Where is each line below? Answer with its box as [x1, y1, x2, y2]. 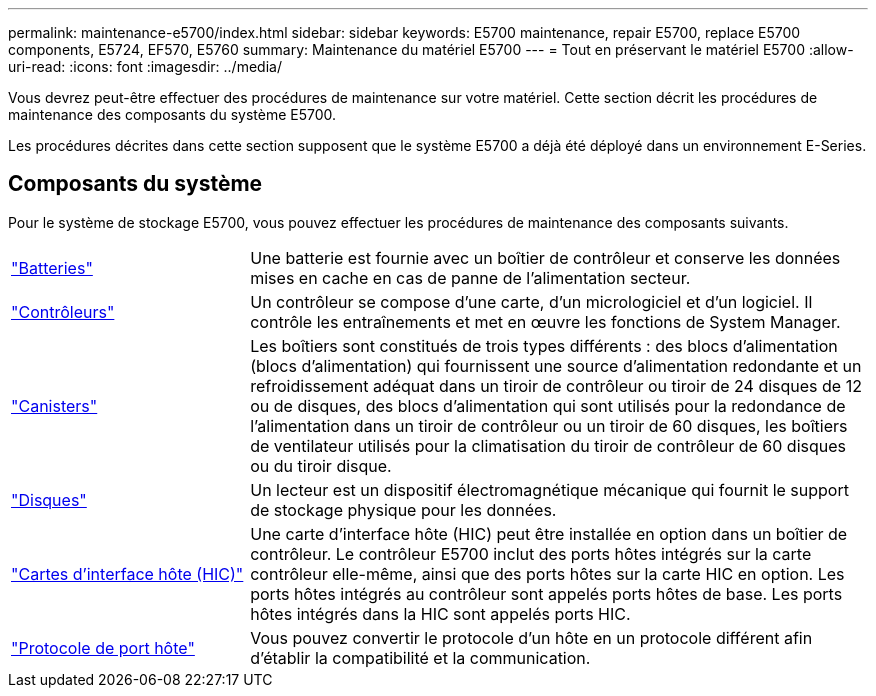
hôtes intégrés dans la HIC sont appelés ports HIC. [250, 603, 631, 624]
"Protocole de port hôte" [11, 637, 195, 658]
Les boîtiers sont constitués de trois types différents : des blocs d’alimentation [250, 335, 838, 356]
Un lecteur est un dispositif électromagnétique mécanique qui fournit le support [250, 479, 849, 500]
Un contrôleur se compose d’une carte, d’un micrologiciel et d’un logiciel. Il [250, 291, 813, 312]
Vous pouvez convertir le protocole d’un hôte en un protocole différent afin [250, 627, 813, 648]
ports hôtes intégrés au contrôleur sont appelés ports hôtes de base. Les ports [250, 583, 843, 604]
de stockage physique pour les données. [250, 499, 557, 520]
